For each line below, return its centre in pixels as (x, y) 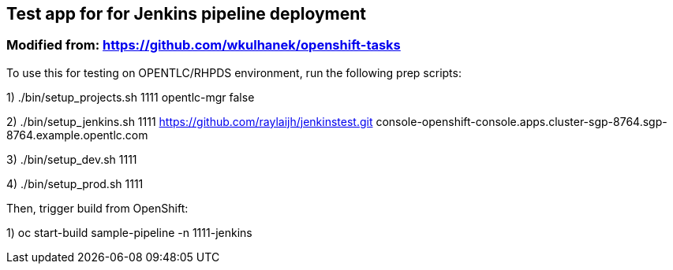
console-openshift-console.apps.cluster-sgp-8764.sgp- (522, 121)
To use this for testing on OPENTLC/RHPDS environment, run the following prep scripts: (234, 72)
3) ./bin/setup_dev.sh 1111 (72, 159)
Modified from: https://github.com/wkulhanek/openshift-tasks (204, 45)
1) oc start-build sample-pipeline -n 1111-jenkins (129, 232)
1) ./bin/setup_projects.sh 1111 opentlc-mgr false (131, 97)
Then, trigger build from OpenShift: (97, 208)
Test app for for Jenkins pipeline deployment (186, 14)
